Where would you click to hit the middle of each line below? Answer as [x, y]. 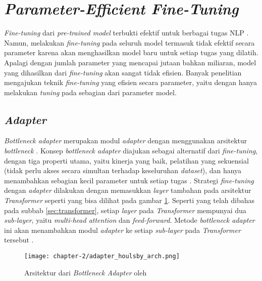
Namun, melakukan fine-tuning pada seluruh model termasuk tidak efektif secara [129, 42]
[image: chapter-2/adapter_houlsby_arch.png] [102, 256]
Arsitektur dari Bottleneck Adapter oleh [86, 272]
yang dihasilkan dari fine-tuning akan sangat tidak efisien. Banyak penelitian [123, 72]
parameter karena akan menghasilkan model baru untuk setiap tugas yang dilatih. [131, 52]
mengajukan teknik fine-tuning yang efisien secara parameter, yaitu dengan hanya [130, 82]
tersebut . [19, 240]
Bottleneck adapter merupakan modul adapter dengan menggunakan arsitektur [126, 140]
